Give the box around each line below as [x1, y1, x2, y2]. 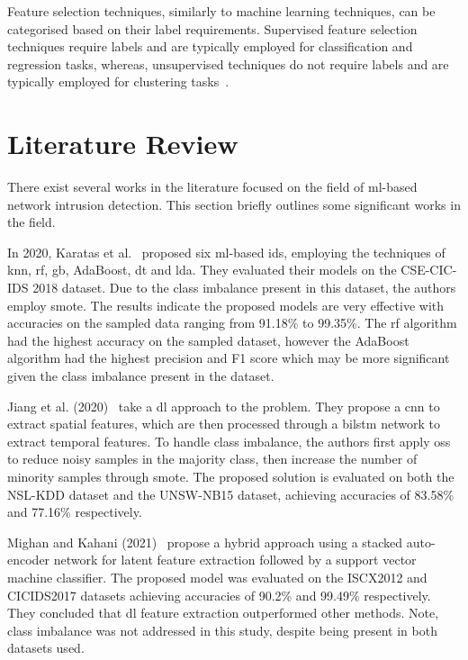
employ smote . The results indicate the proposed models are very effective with [7, 295, 445, 314]
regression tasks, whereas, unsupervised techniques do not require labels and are [7, 54, 449, 73]
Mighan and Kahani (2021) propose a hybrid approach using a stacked [7, 532, 403, 551]
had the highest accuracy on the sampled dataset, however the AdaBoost [7, 330, 409, 349]
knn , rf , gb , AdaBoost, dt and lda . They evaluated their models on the [7, 260, 397, 279]
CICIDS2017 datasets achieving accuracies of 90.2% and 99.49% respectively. [7, 585, 431, 604]
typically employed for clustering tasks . [7, 72, 229, 91]
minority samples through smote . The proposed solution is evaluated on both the [7, 467, 454, 485]
